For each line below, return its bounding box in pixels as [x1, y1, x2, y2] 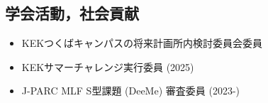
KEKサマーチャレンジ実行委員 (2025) [21, 59, 194, 74]
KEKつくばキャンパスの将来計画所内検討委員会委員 [21, 36, 263, 50]
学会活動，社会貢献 [5, 2, 139, 24]
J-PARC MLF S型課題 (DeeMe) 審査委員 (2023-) [21, 83, 240, 98]
